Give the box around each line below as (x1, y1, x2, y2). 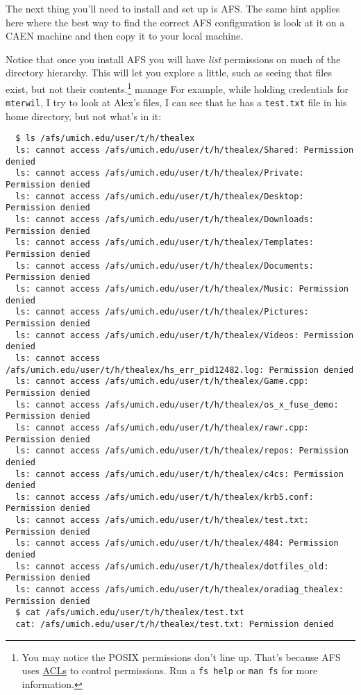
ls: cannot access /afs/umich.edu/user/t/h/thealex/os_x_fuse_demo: (15, 399, 339, 410)
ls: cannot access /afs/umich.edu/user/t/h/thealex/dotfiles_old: (15, 561, 329, 571)
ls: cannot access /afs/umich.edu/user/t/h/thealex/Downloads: (15, 215, 314, 225)
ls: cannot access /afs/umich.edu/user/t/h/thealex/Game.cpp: (15, 376, 309, 387)
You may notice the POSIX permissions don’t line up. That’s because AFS (22, 649, 341, 664)
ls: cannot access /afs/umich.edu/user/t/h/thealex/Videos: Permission (15, 330, 354, 340)
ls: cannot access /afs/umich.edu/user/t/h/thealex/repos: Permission (15, 446, 349, 456)
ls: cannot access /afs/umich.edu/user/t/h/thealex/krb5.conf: (15, 492, 314, 502)
